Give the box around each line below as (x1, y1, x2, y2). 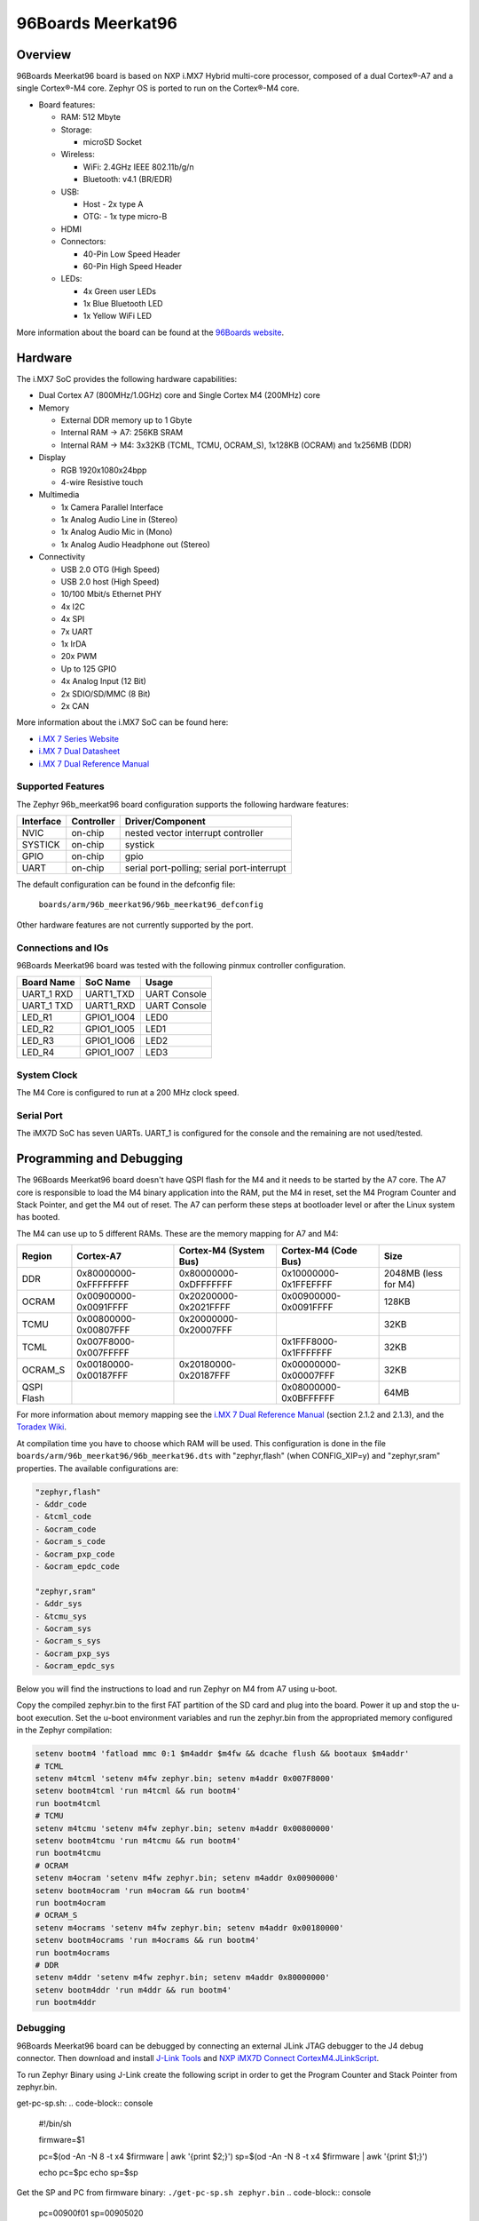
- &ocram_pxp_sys (35, 1648, 111, 1659)
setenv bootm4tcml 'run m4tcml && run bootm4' (35, 1786, 241, 1796)
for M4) (383, 1278, 416, 1291)
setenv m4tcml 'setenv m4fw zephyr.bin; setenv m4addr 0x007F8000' (35, 1773, 335, 1784)
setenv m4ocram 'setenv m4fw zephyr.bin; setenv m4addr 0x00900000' (35, 1873, 340, 1883)
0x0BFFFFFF (280, 1392, 335, 1405)
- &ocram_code (35, 1524, 97, 1534)
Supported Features (16, 780, 106, 792)
